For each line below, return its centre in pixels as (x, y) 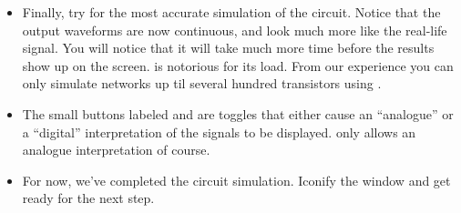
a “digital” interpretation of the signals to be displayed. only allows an (219, 132)
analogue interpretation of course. (116, 150)
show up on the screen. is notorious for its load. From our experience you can (238, 65)
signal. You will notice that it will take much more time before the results (228, 48)
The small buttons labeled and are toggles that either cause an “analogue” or (238, 113)
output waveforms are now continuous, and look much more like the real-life (235, 30)
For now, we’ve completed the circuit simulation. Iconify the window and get (236, 180)
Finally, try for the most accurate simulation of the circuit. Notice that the (231, 12)
